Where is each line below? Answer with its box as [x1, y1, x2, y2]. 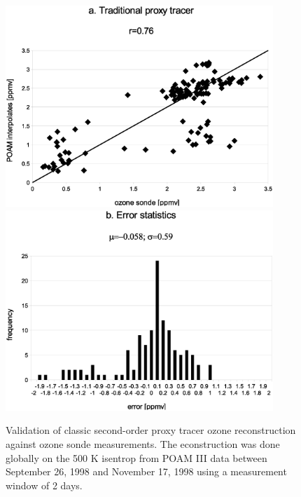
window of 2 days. [6, 477, 83, 492]
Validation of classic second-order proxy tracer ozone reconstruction [6, 423, 296, 437]
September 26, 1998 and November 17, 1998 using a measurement [6, 464, 287, 479]
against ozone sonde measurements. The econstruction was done [6, 436, 280, 451]
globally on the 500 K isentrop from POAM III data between [6, 450, 267, 465]
